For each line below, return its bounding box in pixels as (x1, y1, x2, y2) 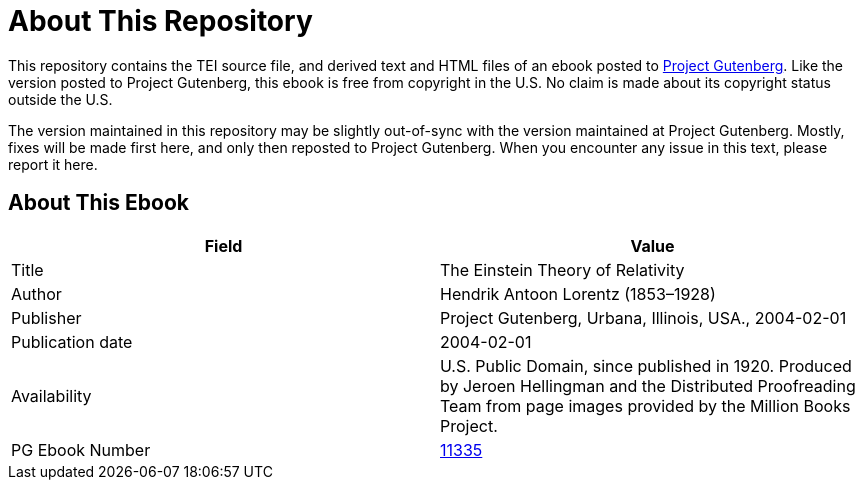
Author (11, 283, 62, 304)
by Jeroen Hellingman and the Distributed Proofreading (440, 375, 856, 396)
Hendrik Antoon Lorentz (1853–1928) (440, 283, 716, 304)
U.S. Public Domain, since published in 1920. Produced (440, 355, 852, 376)
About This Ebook (8, 190, 189, 216)
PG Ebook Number (11, 439, 151, 460)
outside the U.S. (8, 90, 113, 108)
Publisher (11, 307, 82, 328)
